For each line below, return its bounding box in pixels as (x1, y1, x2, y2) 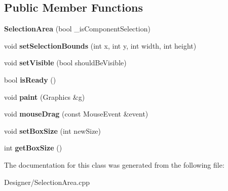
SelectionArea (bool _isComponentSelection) (4, 23, 150, 34)
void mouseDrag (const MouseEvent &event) (4, 108, 148, 119)
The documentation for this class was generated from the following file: (4, 159, 224, 170)
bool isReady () (4, 74, 56, 85)
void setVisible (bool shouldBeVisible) (4, 57, 127, 68)
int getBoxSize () (4, 142, 62, 153)
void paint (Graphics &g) (4, 91, 85, 102)
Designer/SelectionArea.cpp (4, 176, 90, 187)
